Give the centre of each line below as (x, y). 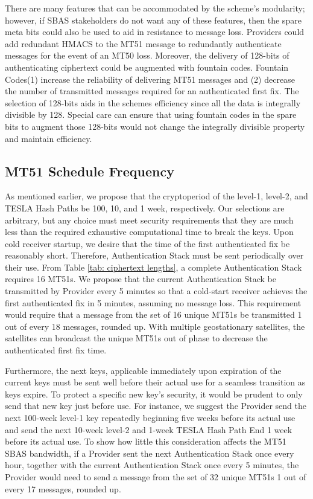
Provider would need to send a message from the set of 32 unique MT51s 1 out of (156, 476)
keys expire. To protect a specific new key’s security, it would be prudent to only (154, 394)
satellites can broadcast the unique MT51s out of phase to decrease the (136, 338)
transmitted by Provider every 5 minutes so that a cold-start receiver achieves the (156, 291)
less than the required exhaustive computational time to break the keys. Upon (149, 232)
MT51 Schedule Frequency (90, 171)
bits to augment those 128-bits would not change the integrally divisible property (155, 126)
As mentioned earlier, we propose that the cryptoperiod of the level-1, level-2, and (156, 196)
